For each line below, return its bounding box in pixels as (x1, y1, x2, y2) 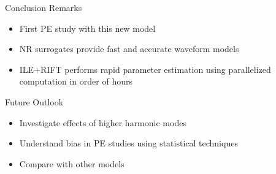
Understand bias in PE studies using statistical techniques (19, 137, 238, 149)
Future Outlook (5, 95, 64, 108)
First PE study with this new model (19, 21, 156, 34)
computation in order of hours (19, 75, 132, 88)
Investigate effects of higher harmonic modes (19, 116, 186, 129)
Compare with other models (19, 157, 125, 170)
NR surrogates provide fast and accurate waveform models (19, 42, 239, 55)
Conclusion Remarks (5, 1, 82, 13)
